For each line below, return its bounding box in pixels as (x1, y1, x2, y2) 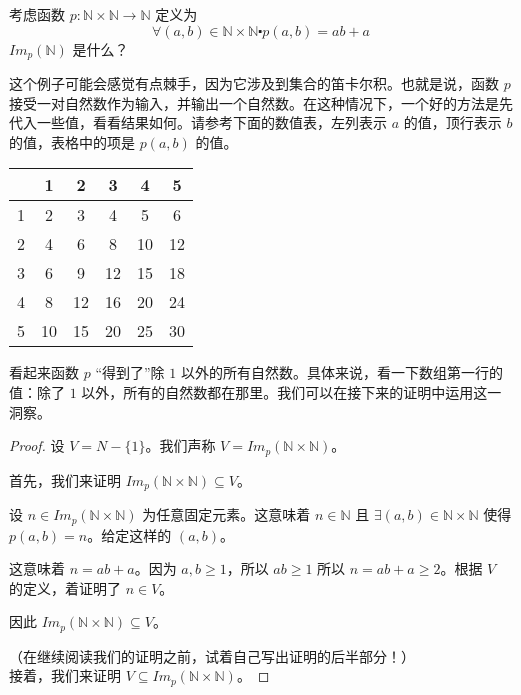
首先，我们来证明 (9, 469, 121, 490)
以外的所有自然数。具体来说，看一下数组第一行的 (180, 362, 503, 383)
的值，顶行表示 (403, 112, 502, 133)
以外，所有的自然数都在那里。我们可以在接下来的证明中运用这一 (81, 382, 502, 403)
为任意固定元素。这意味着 (142, 504, 311, 525)
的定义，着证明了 (9, 577, 121, 598)
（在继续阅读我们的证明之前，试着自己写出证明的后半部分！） (9, 645, 415, 666)
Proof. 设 (9, 435, 65, 456)
